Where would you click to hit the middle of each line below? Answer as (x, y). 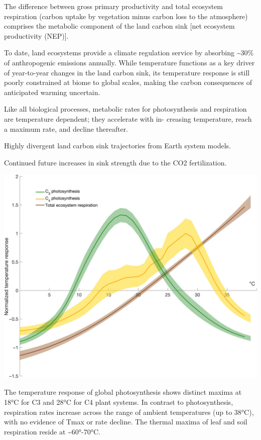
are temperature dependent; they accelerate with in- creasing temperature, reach (128, 118)
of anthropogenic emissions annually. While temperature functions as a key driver (129, 62)
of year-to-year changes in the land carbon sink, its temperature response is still (127, 72)
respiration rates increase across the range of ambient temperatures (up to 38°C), (129, 412)
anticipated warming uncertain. (52, 92)
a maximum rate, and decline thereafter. (66, 128)
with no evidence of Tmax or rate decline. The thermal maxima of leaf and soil (126, 422)
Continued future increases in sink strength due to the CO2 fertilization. (115, 162)
